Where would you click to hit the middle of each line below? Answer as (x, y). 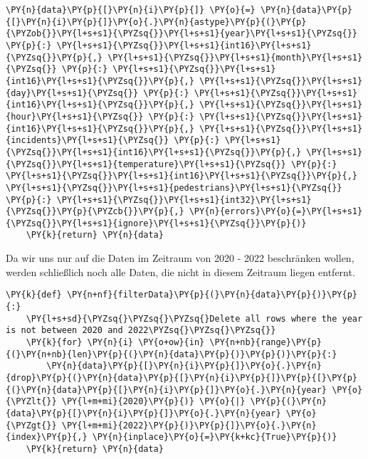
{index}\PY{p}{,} (47, 437)
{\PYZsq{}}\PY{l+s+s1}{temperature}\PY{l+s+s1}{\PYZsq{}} (146, 164)
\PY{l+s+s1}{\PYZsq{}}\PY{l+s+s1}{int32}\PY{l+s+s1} (184, 200)
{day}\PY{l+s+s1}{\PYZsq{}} (72, 93)
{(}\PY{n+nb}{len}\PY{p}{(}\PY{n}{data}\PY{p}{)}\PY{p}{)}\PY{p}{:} (172, 354)
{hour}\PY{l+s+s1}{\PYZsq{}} (75, 116)
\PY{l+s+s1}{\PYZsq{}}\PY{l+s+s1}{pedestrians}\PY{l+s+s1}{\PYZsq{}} (174, 188)
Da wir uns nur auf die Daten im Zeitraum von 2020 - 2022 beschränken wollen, (180, 258)
